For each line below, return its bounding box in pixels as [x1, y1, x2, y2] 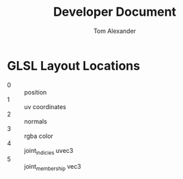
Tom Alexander [93, 27, 137, 35]
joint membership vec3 [24, 163, 81, 172]
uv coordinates [24, 102, 66, 110]
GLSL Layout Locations [7, 58, 141, 73]
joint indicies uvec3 [24, 146, 74, 156]
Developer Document [53, 4, 176, 20]
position [24, 88, 47, 96]
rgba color [24, 132, 53, 140]
